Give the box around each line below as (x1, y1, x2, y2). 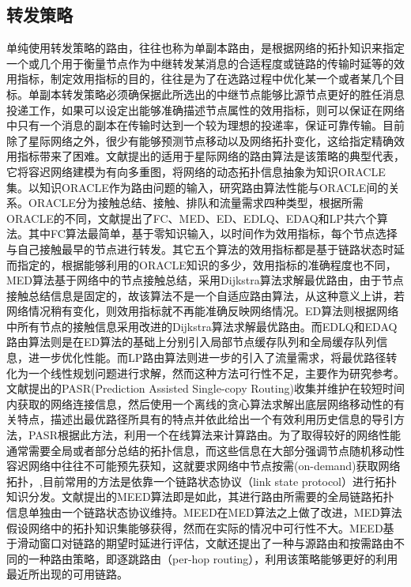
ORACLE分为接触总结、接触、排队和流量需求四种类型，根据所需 (28, 194, 364, 211)
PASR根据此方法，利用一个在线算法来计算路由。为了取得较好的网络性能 (28, 427, 401, 443)
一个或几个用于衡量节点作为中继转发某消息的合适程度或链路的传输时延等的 (6, 55, 394, 71)
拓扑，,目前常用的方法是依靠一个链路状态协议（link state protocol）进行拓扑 (6, 472, 398, 489)
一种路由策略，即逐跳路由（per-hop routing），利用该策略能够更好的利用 (28, 550, 398, 566)
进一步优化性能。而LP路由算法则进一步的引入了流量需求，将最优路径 (28, 349, 386, 366)
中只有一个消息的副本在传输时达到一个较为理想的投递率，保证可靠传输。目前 (6, 117, 405, 134)
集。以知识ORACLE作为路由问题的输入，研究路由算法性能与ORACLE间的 (6, 179, 389, 195)
